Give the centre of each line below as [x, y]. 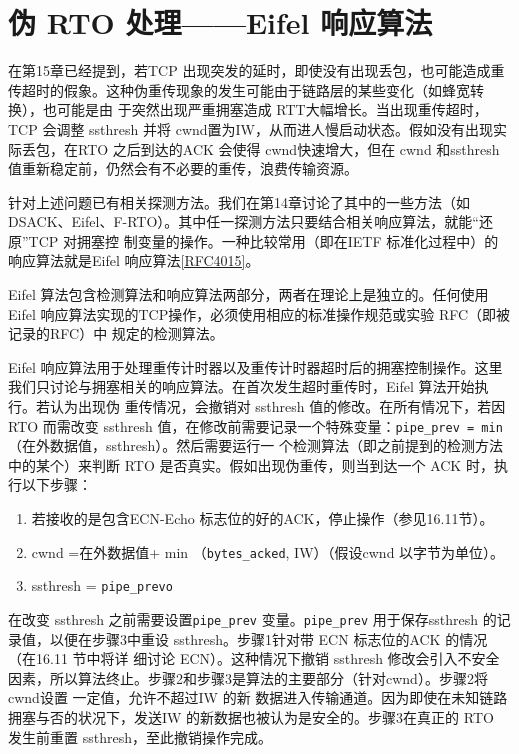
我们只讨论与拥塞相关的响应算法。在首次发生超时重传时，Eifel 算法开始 [241, 386]
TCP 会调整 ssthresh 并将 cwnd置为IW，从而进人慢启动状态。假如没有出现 [250, 128]
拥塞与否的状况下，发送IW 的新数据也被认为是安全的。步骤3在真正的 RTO [251, 717]
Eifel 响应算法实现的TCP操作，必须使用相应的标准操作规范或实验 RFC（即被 [259, 313]
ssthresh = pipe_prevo [102, 585]
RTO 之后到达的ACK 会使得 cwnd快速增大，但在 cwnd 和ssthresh [288, 148]
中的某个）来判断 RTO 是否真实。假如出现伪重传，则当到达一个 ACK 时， [251, 464]
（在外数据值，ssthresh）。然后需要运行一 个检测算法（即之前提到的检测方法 [255, 445]
